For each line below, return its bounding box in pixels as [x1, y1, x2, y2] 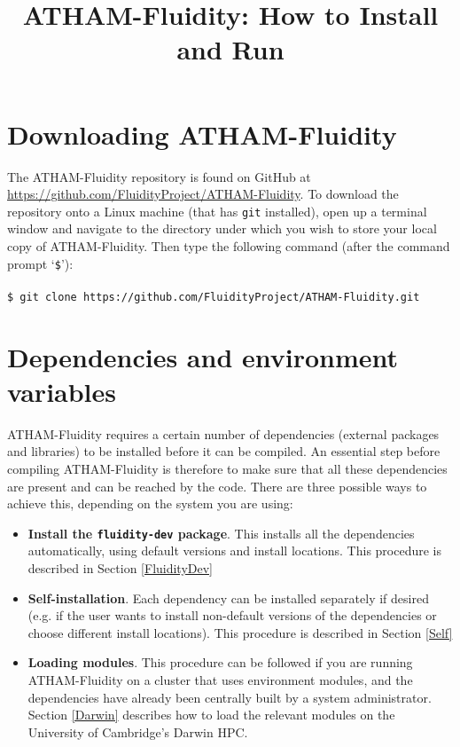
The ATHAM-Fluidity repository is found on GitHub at [7, 167, 311, 185]
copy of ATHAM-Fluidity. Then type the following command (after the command [7, 236, 450, 255]
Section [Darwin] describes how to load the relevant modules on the [27, 705, 395, 724]
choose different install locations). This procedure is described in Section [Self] [27, 623, 453, 641]
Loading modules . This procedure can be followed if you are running [27, 653, 413, 672]
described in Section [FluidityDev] [27, 558, 214, 577]
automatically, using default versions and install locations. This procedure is [27, 541, 441, 560]
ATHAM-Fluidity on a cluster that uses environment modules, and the [27, 670, 413, 688]
